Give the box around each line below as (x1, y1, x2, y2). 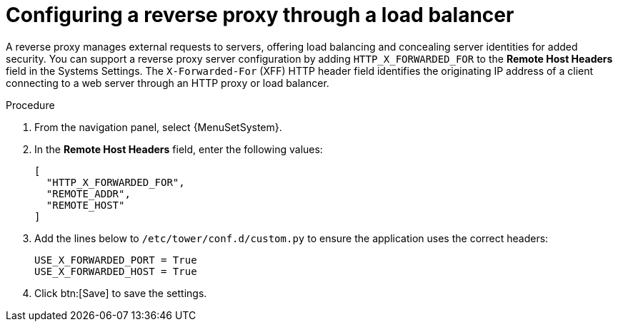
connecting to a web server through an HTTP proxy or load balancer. (6, 76, 329, 89)
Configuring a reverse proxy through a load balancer (6, 3, 514, 27)
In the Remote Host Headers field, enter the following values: (34, 142, 323, 155)
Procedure (6, 98, 55, 111)
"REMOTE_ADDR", (46, 187, 131, 199)
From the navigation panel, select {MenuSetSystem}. (34, 120, 282, 133)
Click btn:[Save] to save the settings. (34, 286, 207, 299)
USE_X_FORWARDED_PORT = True (34, 254, 197, 266)
